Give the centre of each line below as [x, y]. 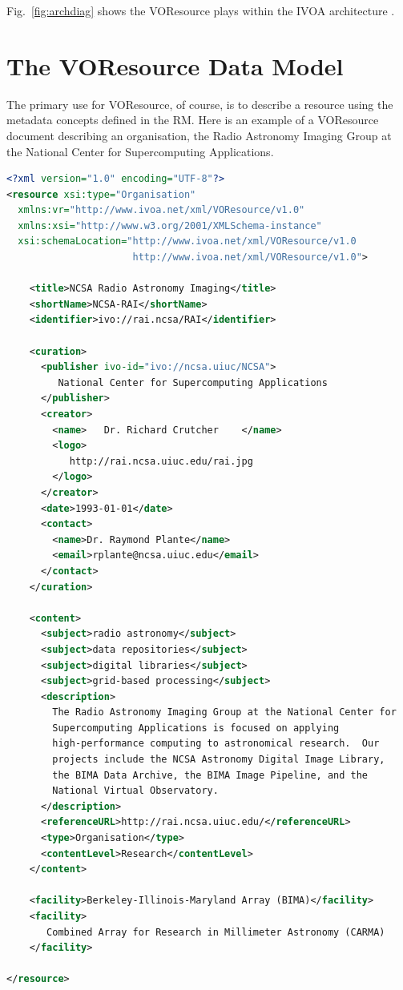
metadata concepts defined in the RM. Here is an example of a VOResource [193, 120]
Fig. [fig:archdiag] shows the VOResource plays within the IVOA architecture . [201, 10]
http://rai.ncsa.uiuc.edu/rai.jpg [161, 461]
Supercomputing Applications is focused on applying [196, 728]
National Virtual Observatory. [135, 791]
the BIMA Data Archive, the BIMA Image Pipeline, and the [210, 775]
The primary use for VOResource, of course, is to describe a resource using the [200, 104]
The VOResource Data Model [175, 65]
